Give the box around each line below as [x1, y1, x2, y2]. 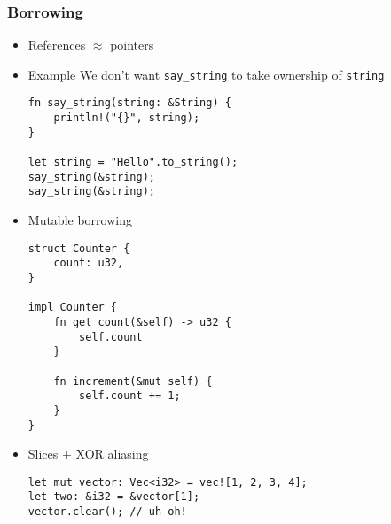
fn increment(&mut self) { [53, 374, 213, 388]
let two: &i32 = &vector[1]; [27, 490, 200, 504]
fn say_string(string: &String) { [27, 96, 231, 110]
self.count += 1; [79, 389, 181, 403]
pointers [110, 35, 154, 54]
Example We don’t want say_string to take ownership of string [27, 65, 385, 83]
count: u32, [53, 257, 124, 270]
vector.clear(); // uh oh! [27, 505, 187, 519]
